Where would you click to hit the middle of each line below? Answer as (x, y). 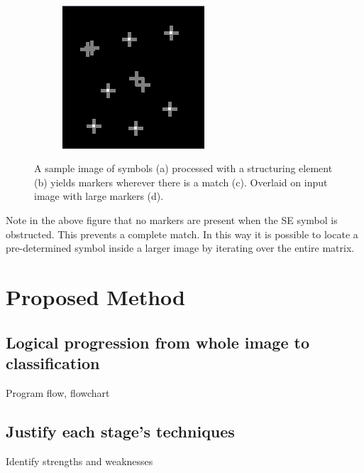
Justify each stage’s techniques (120, 431)
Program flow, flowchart (58, 392)
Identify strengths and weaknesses (79, 461)
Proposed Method (95, 296)
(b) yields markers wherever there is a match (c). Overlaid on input (181, 182)
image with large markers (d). (99, 196)
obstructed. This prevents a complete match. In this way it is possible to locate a (182, 234)
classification (53, 362)
